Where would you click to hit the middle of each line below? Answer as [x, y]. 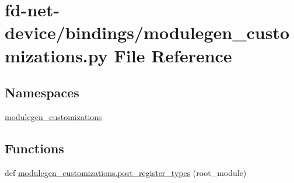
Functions [34, 148]
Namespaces [42, 92]
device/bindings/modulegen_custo [147, 32]
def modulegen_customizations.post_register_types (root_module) [126, 172]
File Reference [173, 55]
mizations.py [56, 55]
